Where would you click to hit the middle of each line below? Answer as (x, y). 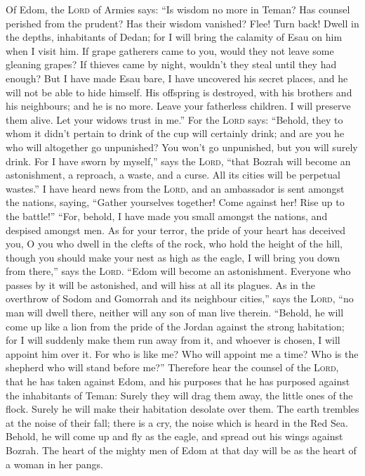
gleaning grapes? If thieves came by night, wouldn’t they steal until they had (171, 64)
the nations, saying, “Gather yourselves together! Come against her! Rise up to (175, 202)
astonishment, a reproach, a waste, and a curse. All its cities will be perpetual (173, 175)
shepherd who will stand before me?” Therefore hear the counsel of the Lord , (172, 367)
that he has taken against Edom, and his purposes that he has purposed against (178, 381)
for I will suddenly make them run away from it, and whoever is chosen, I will (173, 340)
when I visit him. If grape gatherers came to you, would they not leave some (170, 50)
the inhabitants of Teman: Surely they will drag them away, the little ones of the (179, 395)
